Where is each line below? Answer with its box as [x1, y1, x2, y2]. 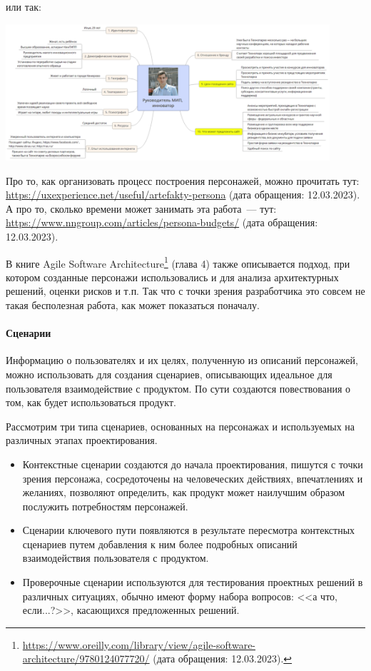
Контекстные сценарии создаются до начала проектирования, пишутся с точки [22, 456, 363, 471]
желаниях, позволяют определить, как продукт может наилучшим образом [22, 485, 345, 500]
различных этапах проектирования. [6, 433, 158, 448]
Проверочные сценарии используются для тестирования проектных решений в [22, 575, 363, 590]
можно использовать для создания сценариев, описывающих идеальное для [6, 366, 332, 381]
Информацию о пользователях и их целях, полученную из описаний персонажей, [6, 353, 358, 368]
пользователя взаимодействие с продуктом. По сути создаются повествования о [6, 380, 350, 395]
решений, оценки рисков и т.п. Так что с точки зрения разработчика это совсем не [6, 283, 365, 298]
